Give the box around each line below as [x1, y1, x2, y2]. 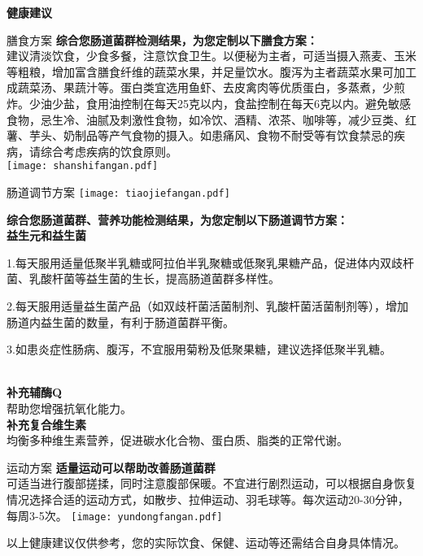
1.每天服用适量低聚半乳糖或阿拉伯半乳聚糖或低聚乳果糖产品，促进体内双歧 [7, 254, 403, 271]
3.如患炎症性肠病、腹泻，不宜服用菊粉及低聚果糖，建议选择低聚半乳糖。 [7, 341, 391, 358]
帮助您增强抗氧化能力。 [7, 400, 132, 416]
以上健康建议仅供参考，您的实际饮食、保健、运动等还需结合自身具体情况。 [7, 534, 405, 551]
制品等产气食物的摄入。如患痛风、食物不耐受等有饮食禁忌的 [74, 127, 394, 144]
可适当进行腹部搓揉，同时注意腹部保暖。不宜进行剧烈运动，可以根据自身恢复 [7, 475, 416, 492]
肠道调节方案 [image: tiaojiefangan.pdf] [7, 184, 230, 200]
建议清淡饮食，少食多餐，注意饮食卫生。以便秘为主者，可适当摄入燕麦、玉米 [7, 47, 416, 64]
